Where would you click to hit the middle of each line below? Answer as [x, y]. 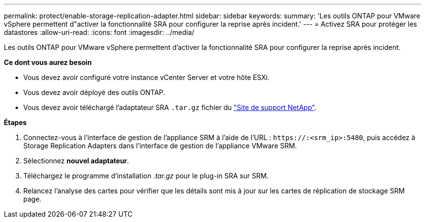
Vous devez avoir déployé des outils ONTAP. [94, 92]
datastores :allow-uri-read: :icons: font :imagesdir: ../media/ [99, 32]
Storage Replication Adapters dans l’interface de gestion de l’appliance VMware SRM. [160, 146]
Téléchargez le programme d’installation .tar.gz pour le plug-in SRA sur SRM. [146, 176]
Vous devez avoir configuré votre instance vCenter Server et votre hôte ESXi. [147, 77]
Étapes [15, 122]
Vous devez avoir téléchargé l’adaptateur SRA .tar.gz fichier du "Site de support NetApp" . [170, 107]
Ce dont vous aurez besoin [48, 62]
